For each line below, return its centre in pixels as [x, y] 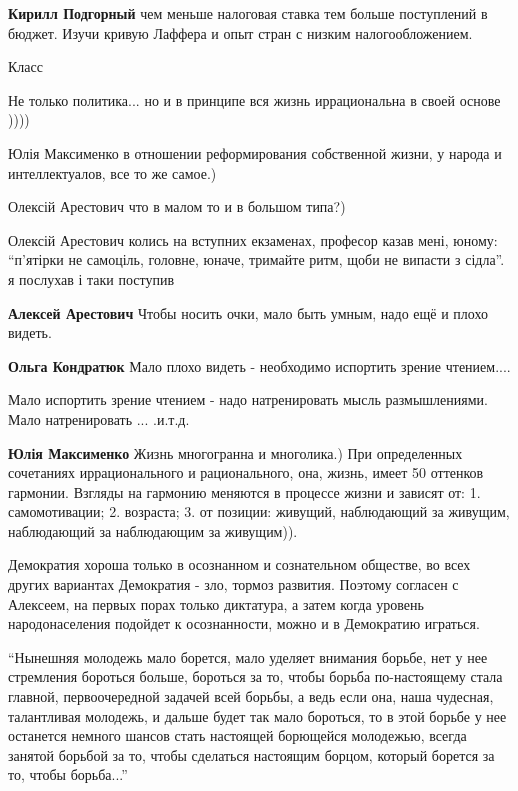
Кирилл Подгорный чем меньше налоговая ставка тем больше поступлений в [248, 13]
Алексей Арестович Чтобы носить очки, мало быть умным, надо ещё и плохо [248, 312]
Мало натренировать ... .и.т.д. [99, 418]
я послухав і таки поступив [91, 278]
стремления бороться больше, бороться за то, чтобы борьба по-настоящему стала [255, 676]
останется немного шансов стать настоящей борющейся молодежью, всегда [237, 735]
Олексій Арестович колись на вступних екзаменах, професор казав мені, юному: [253, 239]
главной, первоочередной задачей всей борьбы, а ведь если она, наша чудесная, [251, 696]
